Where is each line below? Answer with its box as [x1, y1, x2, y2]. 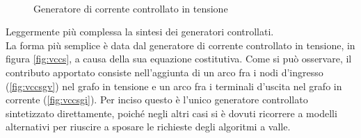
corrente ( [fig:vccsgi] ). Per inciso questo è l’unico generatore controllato [6, 92, 308, 107]
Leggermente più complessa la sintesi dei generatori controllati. [6, 24, 274, 39]
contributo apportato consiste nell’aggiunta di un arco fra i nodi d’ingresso [6, 64, 323, 79]
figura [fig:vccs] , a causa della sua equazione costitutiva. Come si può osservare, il [6, 51, 352, 66]
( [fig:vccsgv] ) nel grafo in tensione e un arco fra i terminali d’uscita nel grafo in [6, 78, 342, 93]
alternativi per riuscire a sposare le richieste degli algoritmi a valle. [6, 119, 291, 134]
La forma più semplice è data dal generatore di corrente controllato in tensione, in [6, 37, 355, 52]
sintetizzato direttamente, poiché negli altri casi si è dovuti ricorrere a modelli [6, 105, 337, 120]
